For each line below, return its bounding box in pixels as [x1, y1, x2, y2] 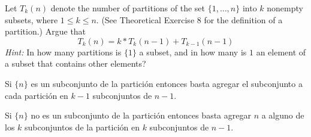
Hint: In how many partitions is [5, 45, 122, 58]
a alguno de [261, 109, 304, 122]
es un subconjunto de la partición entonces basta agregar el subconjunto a [31, 77, 303, 89]
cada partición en [5, 89, 68, 101]
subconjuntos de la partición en [25, 120, 140, 133]
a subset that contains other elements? [5, 57, 146, 70]
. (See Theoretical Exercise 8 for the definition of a [96, 13, 283, 26]
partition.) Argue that [5, 25, 86, 38]
